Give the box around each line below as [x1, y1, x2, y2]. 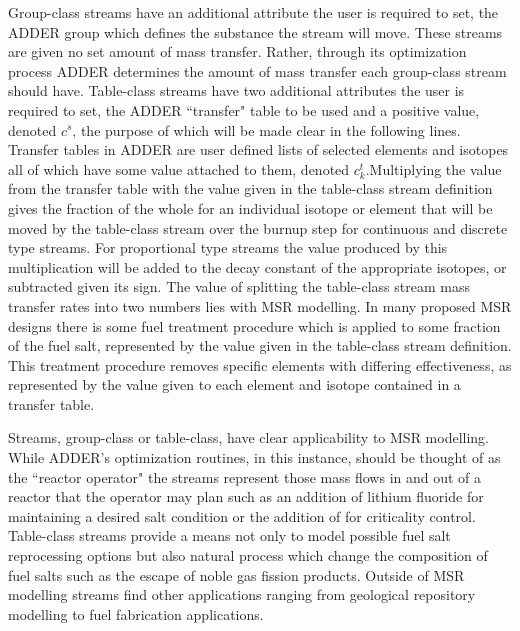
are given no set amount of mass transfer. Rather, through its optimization [8, 41, 467, 62]
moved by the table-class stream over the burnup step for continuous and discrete [8, 217, 508, 238]
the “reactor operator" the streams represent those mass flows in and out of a [8, 466, 482, 487]
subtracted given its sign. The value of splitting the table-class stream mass [8, 276, 470, 297]
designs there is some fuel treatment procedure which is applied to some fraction [8, 315, 501, 336]
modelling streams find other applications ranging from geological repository [8, 584, 476, 605]
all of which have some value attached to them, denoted [8, 158, 350, 179]
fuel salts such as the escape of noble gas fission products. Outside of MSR [8, 564, 465, 585]
